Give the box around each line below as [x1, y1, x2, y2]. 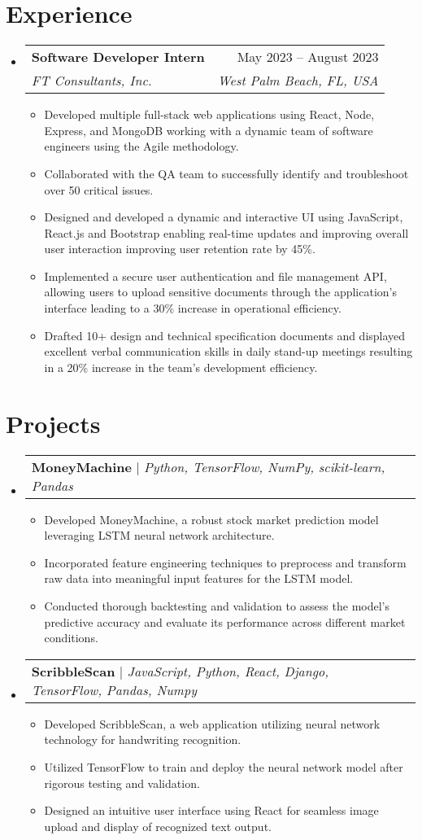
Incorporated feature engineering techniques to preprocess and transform [44, 553, 407, 571]
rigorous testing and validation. [44, 774, 200, 791]
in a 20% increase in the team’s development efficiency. [44, 358, 318, 375]
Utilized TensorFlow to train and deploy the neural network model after [44, 758, 403, 775]
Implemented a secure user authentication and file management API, [44, 267, 387, 284]
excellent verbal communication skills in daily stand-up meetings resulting [44, 343, 413, 360]
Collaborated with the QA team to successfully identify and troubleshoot [44, 164, 409, 182]
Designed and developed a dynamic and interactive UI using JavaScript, [44, 208, 403, 225]
